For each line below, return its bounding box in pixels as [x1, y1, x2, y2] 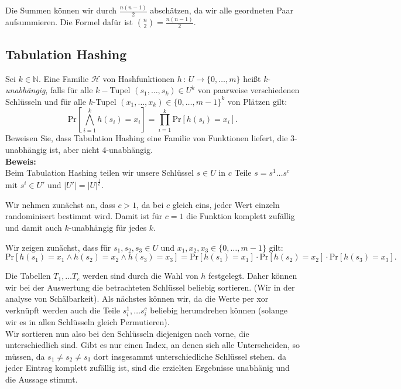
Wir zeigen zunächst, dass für [5, 241, 111, 253]
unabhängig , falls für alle [5, 84, 93, 96]
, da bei [136, 198, 164, 210]
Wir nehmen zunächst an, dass [5, 198, 115, 210]
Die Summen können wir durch [5, 4, 117, 16]
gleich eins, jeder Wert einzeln [172, 198, 280, 210]
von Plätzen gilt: [227, 95, 287, 107]
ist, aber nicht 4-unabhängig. [49, 144, 153, 156]
